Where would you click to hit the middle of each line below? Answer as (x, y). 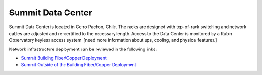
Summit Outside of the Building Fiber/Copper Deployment (79, 64)
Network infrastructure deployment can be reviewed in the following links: (83, 49)
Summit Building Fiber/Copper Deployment (64, 58)
